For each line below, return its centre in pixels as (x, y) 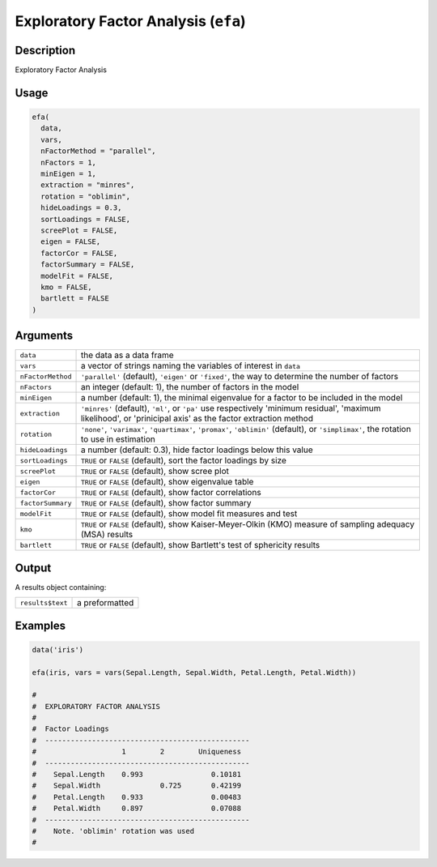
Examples (40, 625)
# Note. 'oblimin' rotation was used (113, 831)
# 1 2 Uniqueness (137, 752)
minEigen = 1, (69, 174)
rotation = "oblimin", (86, 196)
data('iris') (58, 649)
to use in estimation (118, 439)
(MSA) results (107, 535)
